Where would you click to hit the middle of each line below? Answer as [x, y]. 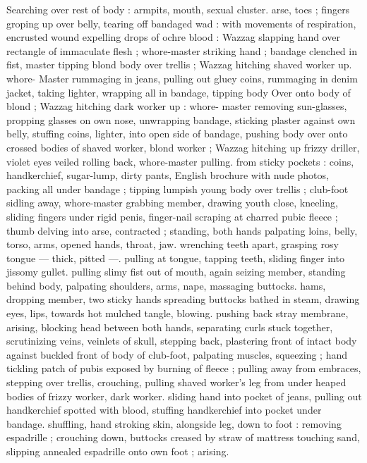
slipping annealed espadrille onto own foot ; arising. [118, 451]
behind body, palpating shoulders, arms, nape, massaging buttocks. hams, [166, 285]
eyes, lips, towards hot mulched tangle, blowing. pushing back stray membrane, [178, 313]
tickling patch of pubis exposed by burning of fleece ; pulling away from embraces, [184, 368]
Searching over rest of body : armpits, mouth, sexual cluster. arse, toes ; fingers [178, 9]
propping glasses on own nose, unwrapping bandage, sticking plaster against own [181, 119]
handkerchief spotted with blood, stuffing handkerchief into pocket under [164, 410]
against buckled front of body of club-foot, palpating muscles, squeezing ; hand [177, 354]
